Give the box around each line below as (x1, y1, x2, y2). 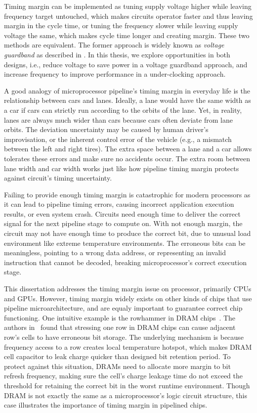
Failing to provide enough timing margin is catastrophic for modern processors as (4, 189, 251, 199)
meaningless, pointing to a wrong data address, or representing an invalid (4, 247, 226, 258)
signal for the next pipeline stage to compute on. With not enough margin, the (4, 218, 243, 229)
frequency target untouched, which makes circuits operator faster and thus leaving (4, 10, 253, 21)
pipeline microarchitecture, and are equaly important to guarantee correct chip (4, 303, 243, 313)
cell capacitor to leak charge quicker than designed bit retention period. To (4, 351, 231, 362)
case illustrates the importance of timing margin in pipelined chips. (4, 400, 208, 410)
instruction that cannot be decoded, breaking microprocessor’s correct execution (4, 257, 247, 267)
